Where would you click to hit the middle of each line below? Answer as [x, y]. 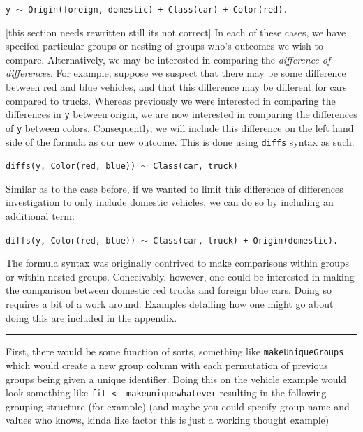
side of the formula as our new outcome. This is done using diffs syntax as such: [180, 141]
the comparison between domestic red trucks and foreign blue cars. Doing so [169, 290]
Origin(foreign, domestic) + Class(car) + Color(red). [158, 10]
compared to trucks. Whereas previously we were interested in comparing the [171, 100]
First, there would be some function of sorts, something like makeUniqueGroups [175, 351]
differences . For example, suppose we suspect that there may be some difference [176, 73]
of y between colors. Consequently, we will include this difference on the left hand [180, 127]
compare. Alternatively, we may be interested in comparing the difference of [168, 59]
